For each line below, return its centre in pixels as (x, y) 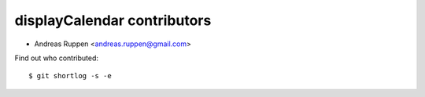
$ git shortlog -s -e (70, 76)
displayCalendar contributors (113, 20)
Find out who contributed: (56, 58)
